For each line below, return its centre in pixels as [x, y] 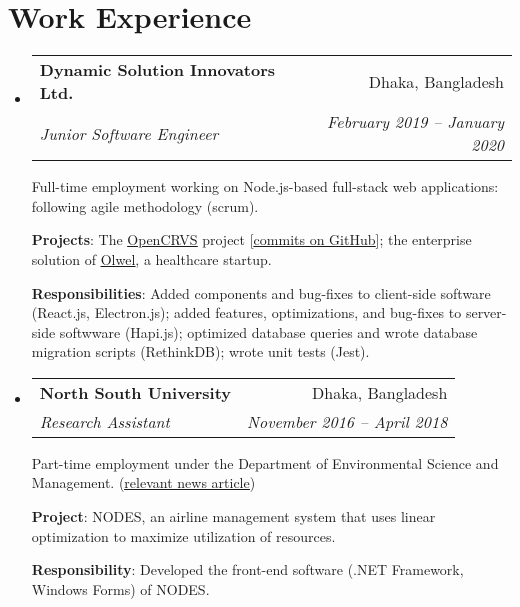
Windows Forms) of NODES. [120, 588]
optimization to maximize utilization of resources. [183, 535]
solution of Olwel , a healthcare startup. [151, 258]
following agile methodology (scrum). [145, 205]
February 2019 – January [415, 122]
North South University [135, 392]
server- [486, 312]
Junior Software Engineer [129, 133]
